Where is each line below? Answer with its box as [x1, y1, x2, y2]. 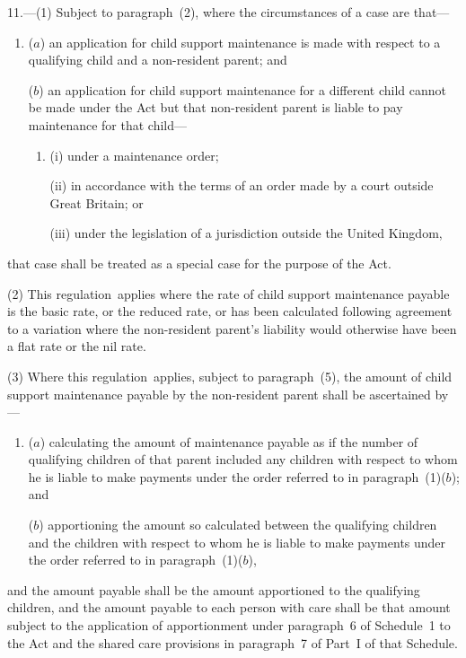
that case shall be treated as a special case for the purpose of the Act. [7, 253, 391, 272]
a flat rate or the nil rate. [7, 337, 146, 355]
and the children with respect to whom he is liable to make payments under [28, 532, 446, 551]
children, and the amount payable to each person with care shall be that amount [7, 598, 451, 617]
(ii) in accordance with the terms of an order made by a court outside [49, 176, 434, 195]
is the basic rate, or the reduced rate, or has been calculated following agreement [7, 302, 453, 320]
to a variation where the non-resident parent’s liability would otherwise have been [7, 319, 457, 338]
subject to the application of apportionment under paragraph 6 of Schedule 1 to [7, 616, 451, 635]
